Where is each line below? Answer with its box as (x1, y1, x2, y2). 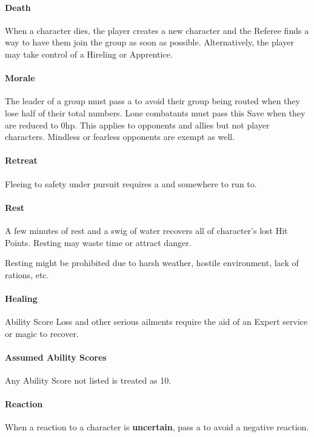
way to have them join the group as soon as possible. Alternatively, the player (5, 36, 294, 48)
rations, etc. (5, 268, 49, 281)
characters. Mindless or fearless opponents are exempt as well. (5, 130, 235, 143)
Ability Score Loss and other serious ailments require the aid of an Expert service (5, 315, 308, 328)
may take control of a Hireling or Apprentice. (5, 47, 173, 60)
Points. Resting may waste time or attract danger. (5, 236, 192, 249)
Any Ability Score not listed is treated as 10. (5, 374, 172, 387)
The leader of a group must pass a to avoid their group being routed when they (5, 95, 300, 107)
